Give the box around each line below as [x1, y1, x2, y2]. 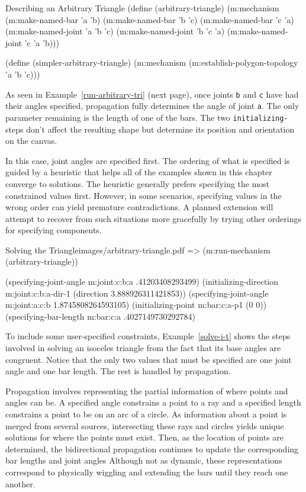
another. [5, 477, 36, 490]
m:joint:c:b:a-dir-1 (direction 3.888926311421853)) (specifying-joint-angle [5, 287, 269, 299]
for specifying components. [5, 224, 102, 236]
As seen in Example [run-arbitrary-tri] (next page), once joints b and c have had [5, 88, 299, 100]
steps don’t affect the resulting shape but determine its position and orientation [5, 123, 295, 135]
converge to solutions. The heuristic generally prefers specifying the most [5, 177, 270, 189]
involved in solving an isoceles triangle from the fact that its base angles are [5, 342, 281, 354]
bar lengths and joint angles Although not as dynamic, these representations [5, 454, 282, 467]
